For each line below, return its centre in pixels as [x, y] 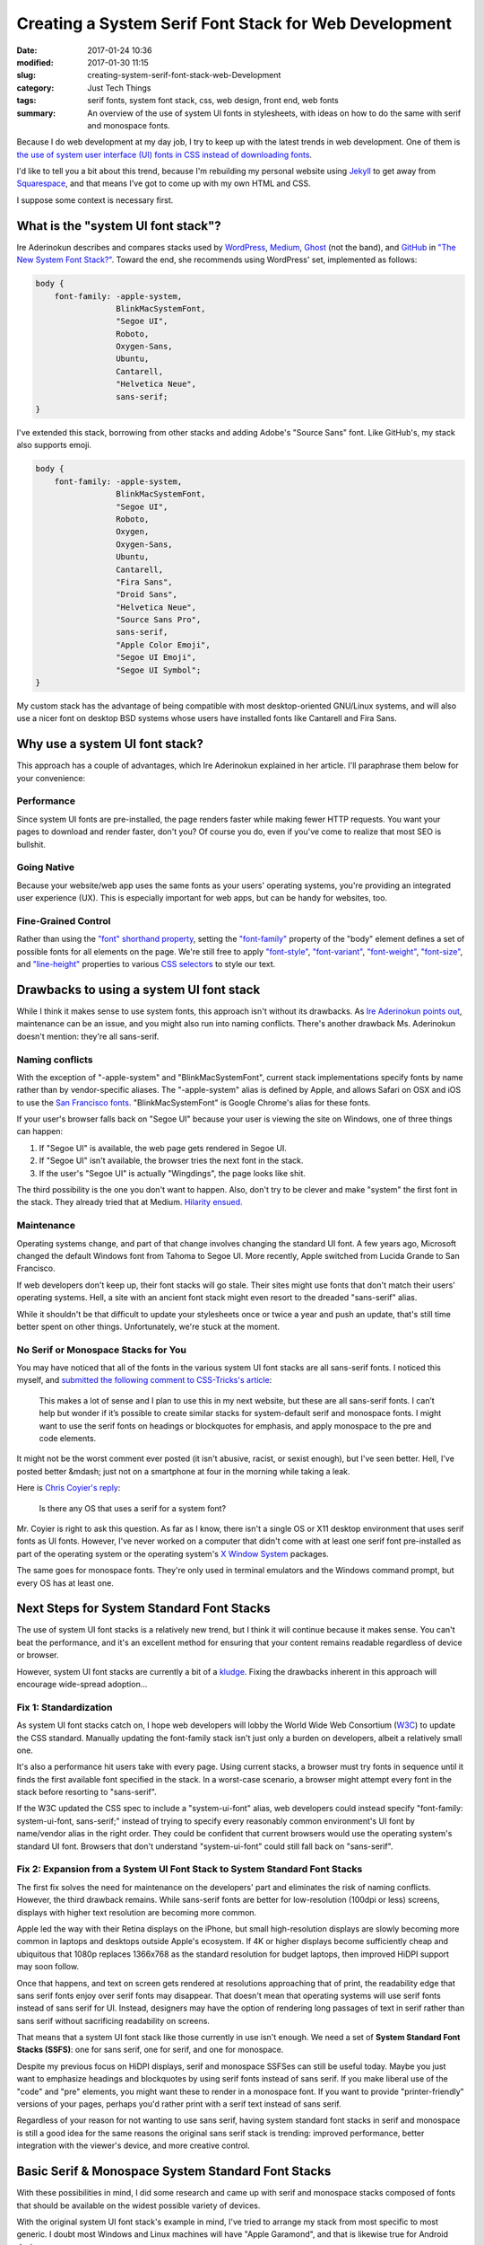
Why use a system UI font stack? [110, 744]
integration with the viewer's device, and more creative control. [133, 2145]
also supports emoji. [54, 445]
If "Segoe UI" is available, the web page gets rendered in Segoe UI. [163, 1148]
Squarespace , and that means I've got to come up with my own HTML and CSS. [164, 183]
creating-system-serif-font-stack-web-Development [184, 75]
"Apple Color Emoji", [163, 645]
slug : [26, 75]
